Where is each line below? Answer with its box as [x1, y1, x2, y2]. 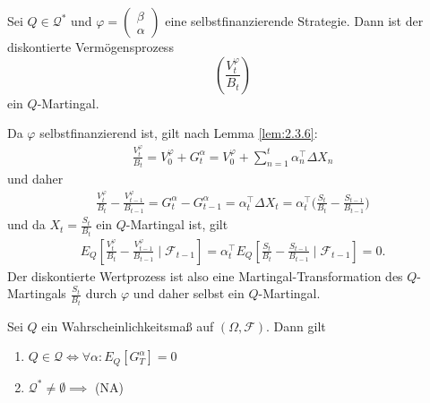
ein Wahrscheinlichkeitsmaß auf [41, 316, 214, 335]
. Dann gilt [266, 316, 326, 335]
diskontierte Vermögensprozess [7, 38, 174, 56]
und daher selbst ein [133, 284, 245, 303]
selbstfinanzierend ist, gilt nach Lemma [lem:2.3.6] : [39, 124, 318, 142]
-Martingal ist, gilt [125, 215, 228, 234]
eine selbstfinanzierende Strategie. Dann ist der [165, 12, 424, 30]
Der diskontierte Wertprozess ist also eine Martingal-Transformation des [7, 266, 403, 285]
